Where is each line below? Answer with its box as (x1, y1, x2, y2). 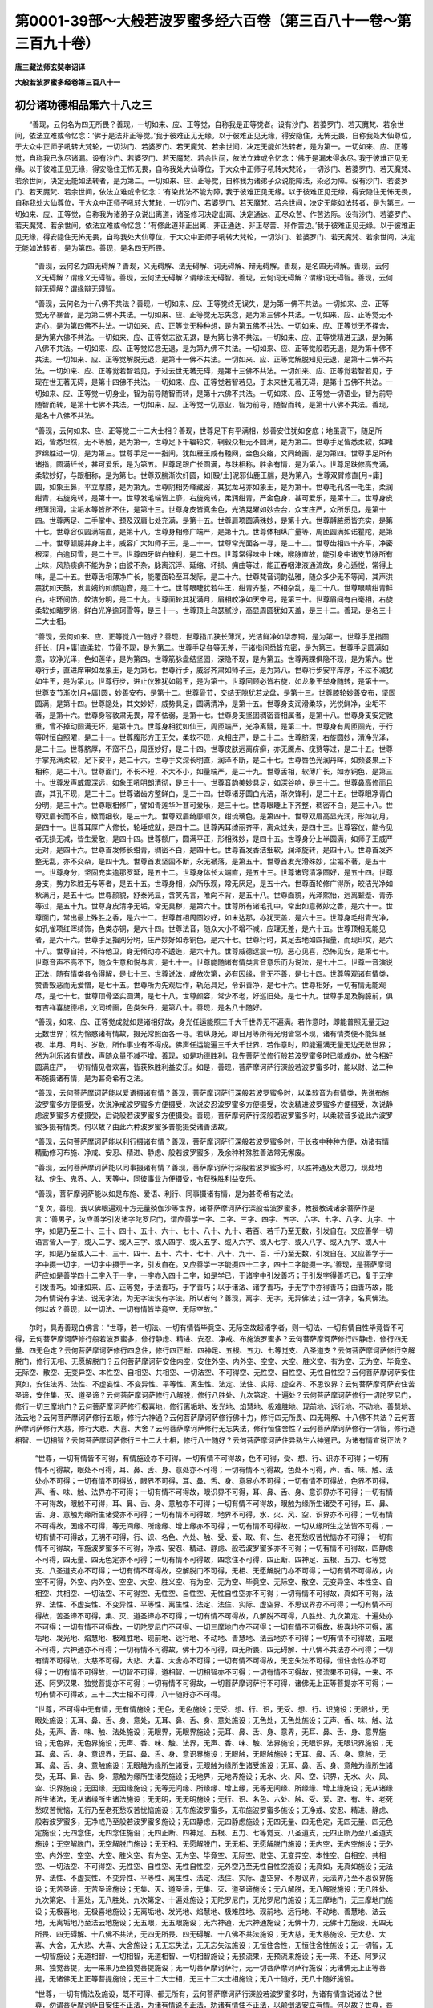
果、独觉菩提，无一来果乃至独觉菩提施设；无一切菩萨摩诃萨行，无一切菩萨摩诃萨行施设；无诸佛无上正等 (34, 1962, 379, 1972)
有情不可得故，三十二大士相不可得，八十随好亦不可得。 (41, 1689, 225, 1699)
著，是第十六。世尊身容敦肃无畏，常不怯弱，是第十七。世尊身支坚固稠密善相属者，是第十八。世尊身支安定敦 (34, 710, 393, 720)
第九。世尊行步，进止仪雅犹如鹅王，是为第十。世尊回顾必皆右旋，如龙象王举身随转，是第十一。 (76, 676, 393, 686)
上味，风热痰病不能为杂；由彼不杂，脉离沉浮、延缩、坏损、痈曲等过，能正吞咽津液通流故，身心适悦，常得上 (34, 561, 393, 570)
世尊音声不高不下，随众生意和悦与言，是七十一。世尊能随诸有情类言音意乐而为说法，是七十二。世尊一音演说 (34, 957, 393, 967)
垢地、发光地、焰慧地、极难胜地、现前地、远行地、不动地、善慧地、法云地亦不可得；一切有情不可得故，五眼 (34, 1633, 393, 1643)
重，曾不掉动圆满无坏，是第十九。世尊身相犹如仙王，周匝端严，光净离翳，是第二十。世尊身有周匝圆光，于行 (34, 721, 393, 731)
